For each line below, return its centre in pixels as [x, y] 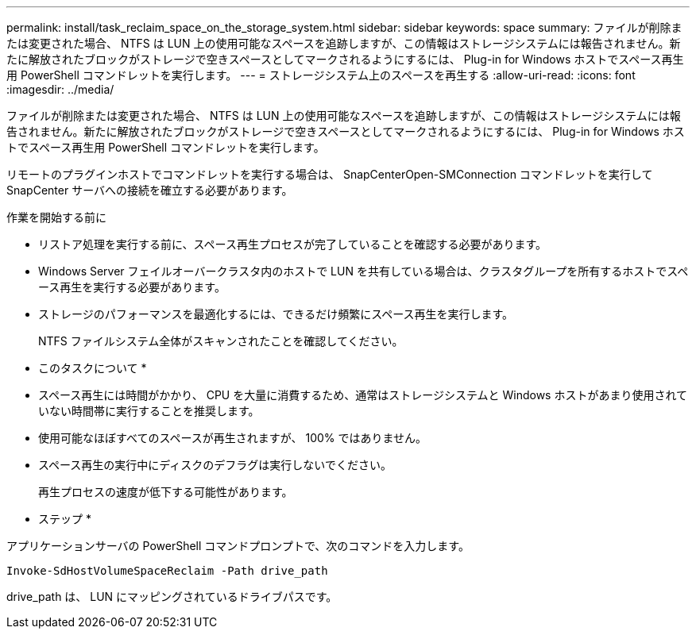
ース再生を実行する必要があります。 [132, 287]
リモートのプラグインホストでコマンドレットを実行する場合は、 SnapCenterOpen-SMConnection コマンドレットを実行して [330, 174]
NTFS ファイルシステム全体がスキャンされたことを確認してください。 [221, 341]
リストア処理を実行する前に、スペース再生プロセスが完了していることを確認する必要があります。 [293, 244]
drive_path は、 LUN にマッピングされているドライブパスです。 [172, 597]
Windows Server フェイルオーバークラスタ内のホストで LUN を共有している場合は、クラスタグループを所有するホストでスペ [363, 271]
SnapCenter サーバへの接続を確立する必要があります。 [150, 190]
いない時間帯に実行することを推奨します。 [149, 411]
